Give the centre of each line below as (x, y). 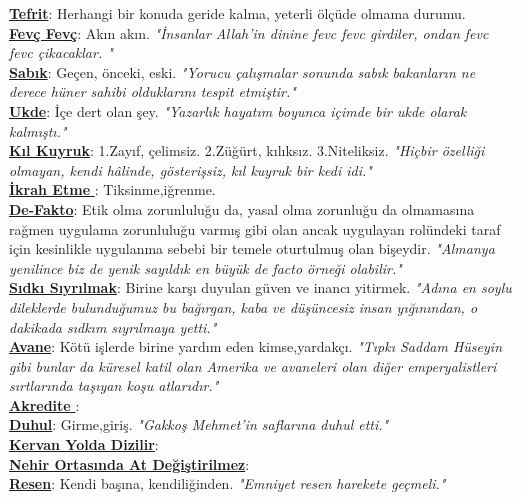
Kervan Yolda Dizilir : (84, 444)
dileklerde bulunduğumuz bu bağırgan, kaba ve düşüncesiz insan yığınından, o (243, 306)
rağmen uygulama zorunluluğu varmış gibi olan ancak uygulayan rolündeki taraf (255, 228)
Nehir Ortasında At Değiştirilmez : (129, 463)
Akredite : (44, 404)
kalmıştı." (38, 130)
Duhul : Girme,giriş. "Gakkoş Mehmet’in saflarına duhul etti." (199, 424)
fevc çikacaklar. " (61, 52)
